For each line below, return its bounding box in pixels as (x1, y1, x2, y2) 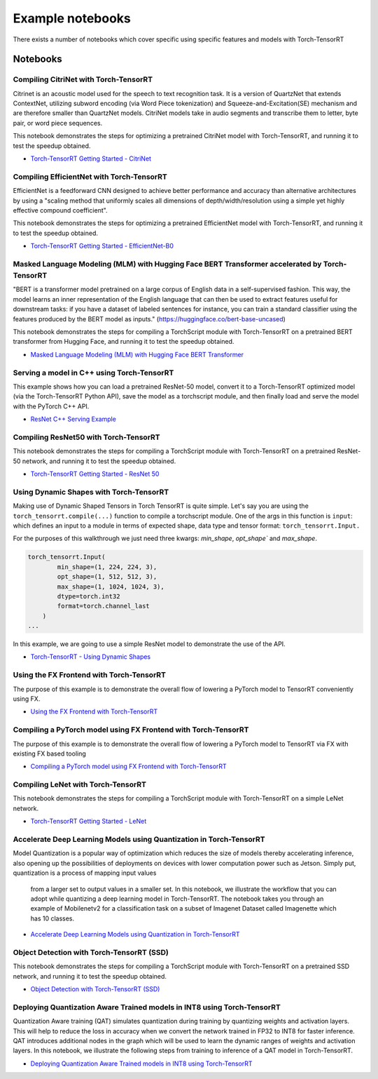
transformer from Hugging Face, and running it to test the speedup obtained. (13, 337, 234, 346)
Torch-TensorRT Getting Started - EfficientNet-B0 (30, 242, 174, 250)
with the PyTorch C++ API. (13, 402, 90, 410)
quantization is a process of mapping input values (13, 869, 157, 877)
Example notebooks (13, 11, 131, 26)
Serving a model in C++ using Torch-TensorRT (13, 368, 174, 377)
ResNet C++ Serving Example (30, 415, 117, 424)
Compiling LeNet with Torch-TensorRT (13, 779, 147, 789)
